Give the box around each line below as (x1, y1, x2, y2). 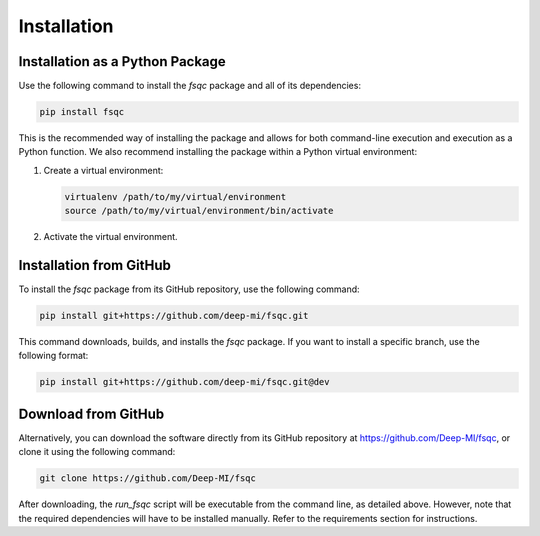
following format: (18, 350, 89, 362)
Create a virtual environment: (43, 164, 164, 176)
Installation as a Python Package (18, 53, 227, 70)
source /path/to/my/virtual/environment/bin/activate (64, 205, 334, 217)
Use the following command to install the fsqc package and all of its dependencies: (18, 80, 362, 92)
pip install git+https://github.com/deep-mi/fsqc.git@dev (39, 376, 330, 388)
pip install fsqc (39, 106, 125, 118)
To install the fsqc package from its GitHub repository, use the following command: (18, 283, 360, 295)
